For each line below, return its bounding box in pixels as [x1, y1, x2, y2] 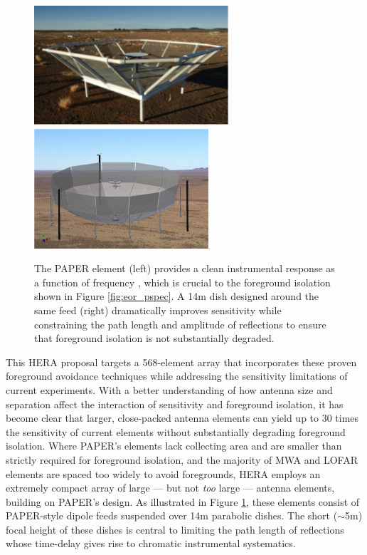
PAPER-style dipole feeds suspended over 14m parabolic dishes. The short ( [6, 508, 338, 523]
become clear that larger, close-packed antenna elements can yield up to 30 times [6, 410, 359, 425]
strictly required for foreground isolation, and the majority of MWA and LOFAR [6, 452, 358, 467]
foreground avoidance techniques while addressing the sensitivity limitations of [6, 368, 348, 383]
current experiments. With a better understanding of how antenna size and [6, 382, 333, 397]
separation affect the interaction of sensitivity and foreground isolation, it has [6, 396, 344, 411]
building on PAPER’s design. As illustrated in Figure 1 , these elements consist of [6, 494, 360, 509]
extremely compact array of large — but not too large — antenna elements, [6, 480, 335, 495]
